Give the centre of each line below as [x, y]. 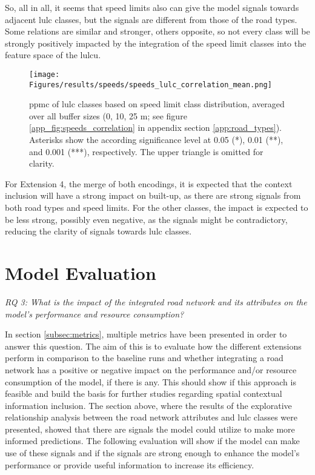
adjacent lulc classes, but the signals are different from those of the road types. [151, 19]
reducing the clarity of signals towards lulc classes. [98, 231]
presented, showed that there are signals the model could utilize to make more [150, 429]
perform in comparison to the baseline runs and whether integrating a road [144, 358]
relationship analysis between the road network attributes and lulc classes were [151, 417]
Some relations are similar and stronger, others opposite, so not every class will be [157, 31]
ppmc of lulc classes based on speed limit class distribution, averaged [157, 104]
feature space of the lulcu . [53, 55]
